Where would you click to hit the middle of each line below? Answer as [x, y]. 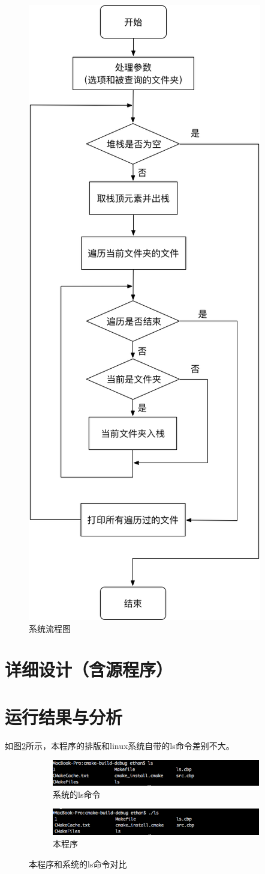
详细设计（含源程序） [89, 669]
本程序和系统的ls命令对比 [78, 863]
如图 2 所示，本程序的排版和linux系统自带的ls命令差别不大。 [120, 745]
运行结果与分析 [64, 716]
